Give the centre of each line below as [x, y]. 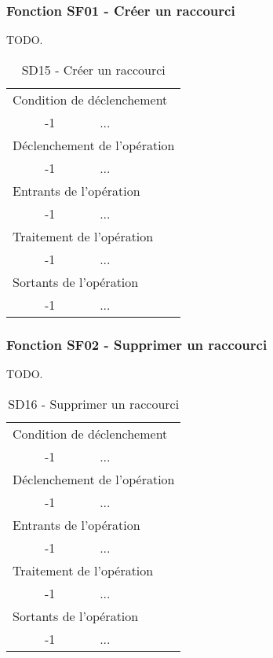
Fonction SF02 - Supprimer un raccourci [137, 344]
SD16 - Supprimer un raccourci [94, 403]
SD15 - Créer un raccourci [93, 69]
